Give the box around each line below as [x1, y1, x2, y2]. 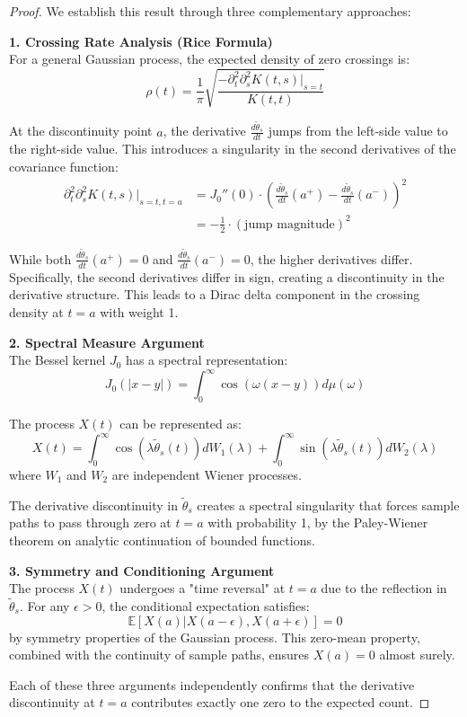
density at [9, 302, 64, 321]
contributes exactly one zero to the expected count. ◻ [131, 693, 430, 712]
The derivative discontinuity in [9, 495, 178, 514]
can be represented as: [119, 414, 242, 433]
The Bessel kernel [9, 350, 106, 369]
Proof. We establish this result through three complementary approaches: [9, 2, 411, 20]
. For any [19, 596, 70, 615]
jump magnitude [244, 217, 335, 231]
